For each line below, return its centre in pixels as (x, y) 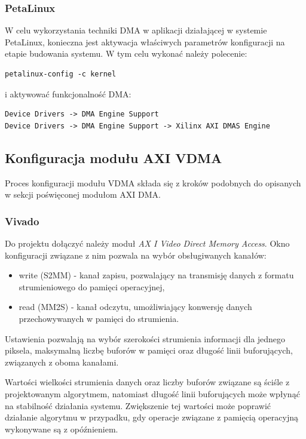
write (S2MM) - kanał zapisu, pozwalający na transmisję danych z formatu (156, 275)
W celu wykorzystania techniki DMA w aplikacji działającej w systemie (136, 30)
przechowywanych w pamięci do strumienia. (99, 318)
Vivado (22, 221)
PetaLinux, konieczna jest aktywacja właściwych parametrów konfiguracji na (145, 42)
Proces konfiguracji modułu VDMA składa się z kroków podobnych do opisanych (153, 182)
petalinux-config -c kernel (61, 74)
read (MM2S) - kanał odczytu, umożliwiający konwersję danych (135, 307)
